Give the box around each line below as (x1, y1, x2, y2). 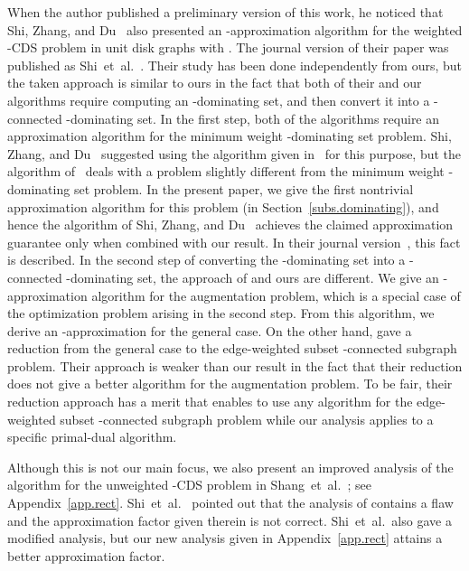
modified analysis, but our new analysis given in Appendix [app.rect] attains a (7, 529, 443, 548)
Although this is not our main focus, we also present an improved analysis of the (7, 457, 454, 476)
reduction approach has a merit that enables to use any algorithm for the (7, 392, 413, 411)
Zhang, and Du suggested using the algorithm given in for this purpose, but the (7, 144, 462, 163)
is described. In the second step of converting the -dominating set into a (7, 250, 406, 269)
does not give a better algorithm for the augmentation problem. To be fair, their (7, 374, 453, 393)
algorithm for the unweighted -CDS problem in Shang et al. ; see (7, 475, 371, 494)
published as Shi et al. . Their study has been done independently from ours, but (7, 55, 463, 74)
